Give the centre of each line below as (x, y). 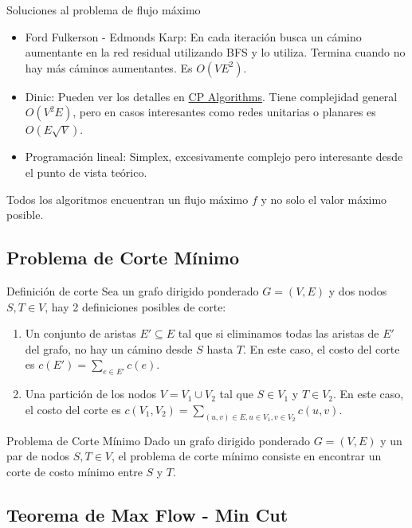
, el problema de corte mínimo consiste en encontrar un (247, 456)
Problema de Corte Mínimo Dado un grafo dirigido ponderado (158, 440)
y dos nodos (358, 290)
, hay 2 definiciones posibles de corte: (135, 306)
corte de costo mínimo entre (75, 471)
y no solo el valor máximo (324, 199)
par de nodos (38, 456)
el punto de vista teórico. (86, 172)
